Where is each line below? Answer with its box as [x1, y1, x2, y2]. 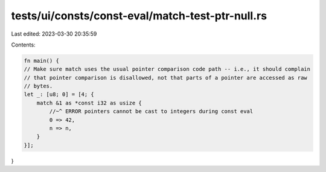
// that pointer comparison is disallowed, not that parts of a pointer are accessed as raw [24, 74, 307, 81]
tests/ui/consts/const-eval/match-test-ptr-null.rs [11, 9, 267, 22]
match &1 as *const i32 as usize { [36, 100, 142, 106]
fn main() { [24, 57, 60, 64]
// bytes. [24, 83, 53, 90]
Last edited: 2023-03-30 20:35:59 [11, 30, 97, 37]
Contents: [11, 41, 36, 48]
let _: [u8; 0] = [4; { [24, 91, 95, 98]
